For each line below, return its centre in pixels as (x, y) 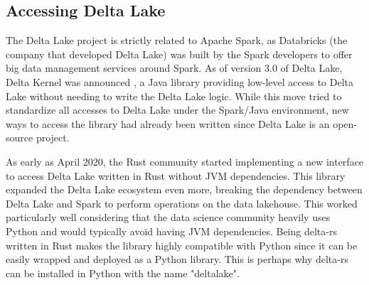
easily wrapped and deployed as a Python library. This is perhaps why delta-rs (177, 259)
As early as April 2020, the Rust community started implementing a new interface (185, 161)
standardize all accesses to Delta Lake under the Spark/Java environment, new (177, 110)
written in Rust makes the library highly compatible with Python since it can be (182, 245)
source (20, 138)
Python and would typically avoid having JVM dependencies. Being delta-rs (171, 231)
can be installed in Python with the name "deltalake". (123, 273)
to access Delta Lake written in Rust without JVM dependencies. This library (176, 175)
